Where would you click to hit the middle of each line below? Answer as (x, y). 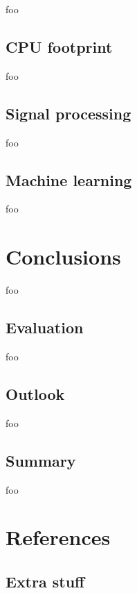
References (58, 537)
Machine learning (69, 179)
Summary (41, 460)
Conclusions (63, 257)
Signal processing (68, 113)
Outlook (35, 393)
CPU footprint (59, 46)
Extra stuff (45, 581)
